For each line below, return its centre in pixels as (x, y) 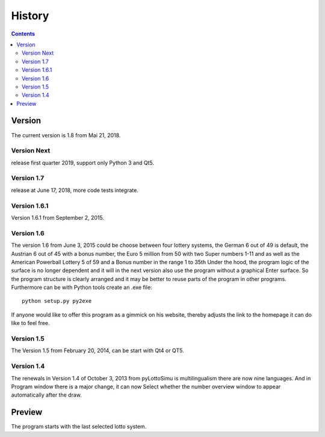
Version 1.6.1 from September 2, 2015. (58, 218)
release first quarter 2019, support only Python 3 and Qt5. (83, 163)
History (30, 16)
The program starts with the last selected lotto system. (79, 427)
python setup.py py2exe (57, 301)
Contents (23, 34)
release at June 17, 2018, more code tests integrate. (75, 190)
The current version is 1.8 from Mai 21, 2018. (66, 135)
